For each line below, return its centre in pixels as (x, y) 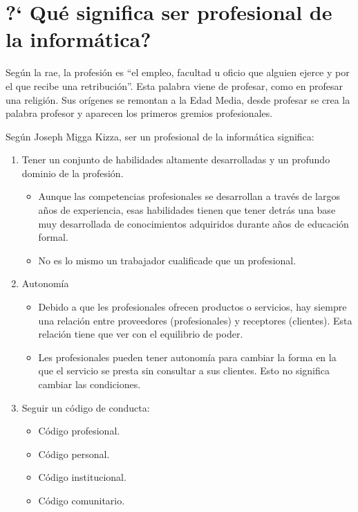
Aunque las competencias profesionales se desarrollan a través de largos (189, 196)
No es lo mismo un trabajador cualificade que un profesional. (167, 260)
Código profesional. (79, 431)
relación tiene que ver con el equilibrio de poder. (141, 334)
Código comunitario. (82, 500)
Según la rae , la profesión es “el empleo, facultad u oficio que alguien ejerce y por (178, 72)
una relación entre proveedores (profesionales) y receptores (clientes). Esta (195, 320)
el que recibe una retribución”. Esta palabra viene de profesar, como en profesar (175, 85)
